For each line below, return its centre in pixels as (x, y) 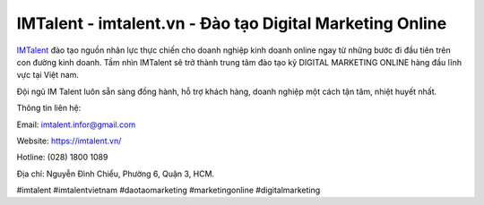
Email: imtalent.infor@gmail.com (76, 124)
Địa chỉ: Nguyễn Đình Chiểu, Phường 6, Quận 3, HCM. (116, 174)
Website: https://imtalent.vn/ (69, 141)
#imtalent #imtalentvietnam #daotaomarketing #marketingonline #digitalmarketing (169, 190)
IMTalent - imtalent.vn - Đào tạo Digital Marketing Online (232, 23)
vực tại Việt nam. (48, 75)
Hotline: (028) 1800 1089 (62, 158)
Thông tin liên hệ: (49, 108)
